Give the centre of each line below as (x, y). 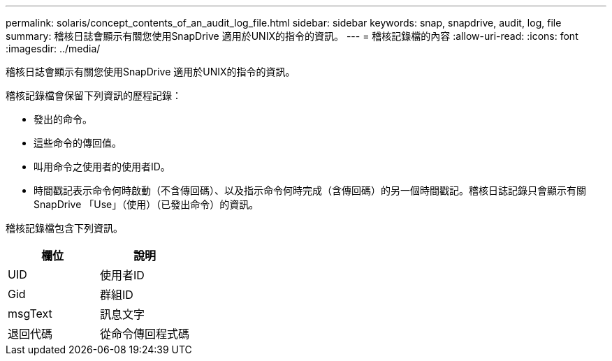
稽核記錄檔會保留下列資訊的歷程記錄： (94, 95)
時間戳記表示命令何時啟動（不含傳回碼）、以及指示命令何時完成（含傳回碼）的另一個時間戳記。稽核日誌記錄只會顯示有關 (310, 190)
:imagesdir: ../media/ (53, 49)
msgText (30, 314)
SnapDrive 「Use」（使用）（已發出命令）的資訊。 (146, 204)
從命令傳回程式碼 (145, 334)
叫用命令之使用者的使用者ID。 (102, 167)
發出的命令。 (63, 119)
